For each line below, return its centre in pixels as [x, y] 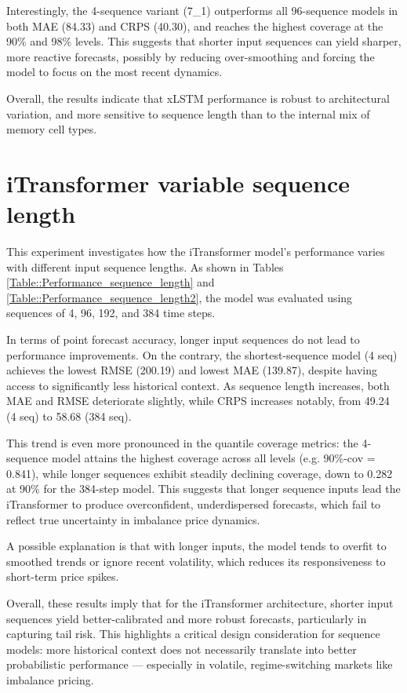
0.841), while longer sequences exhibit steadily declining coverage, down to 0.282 [200, 473]
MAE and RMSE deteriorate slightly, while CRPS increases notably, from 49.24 [198, 401]
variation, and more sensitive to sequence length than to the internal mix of [188, 113]
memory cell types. [52, 129]
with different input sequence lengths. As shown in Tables [145, 266]
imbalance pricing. [50, 679]
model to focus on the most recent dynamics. [114, 72]
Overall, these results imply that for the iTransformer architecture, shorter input [200, 602]
